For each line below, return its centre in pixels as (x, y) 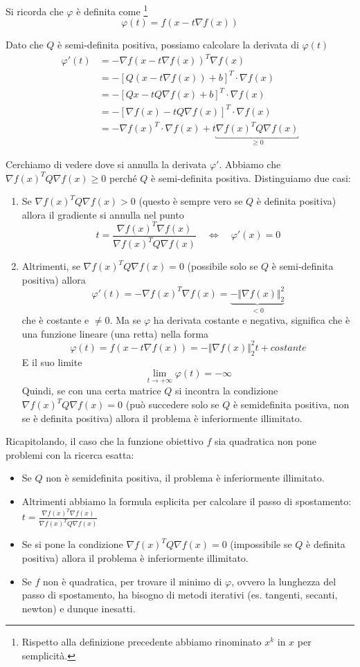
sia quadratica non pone (265, 441)
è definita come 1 (112, 10)
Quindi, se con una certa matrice (91, 391)
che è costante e (55, 320)
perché (123, 177)
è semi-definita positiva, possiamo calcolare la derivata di (178, 45)
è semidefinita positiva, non (291, 404)
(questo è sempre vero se (191, 201)
